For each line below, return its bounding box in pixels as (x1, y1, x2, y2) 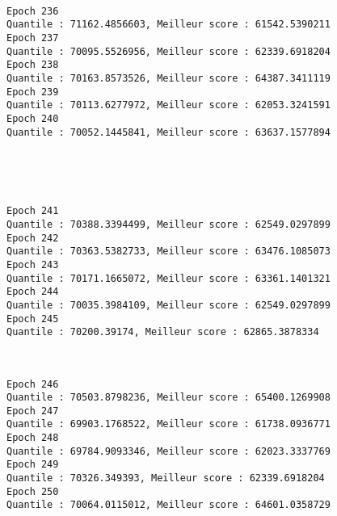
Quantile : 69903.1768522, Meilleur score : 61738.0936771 (6, 418, 331, 430)
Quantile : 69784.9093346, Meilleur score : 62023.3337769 (6, 445, 331, 457)
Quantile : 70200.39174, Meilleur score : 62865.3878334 (6, 326, 319, 338)
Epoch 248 (6, 432, 59, 444)
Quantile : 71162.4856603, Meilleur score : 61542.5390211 (6, 19, 331, 31)
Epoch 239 (6, 86, 59, 98)
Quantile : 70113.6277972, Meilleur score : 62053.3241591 (6, 99, 331, 111)
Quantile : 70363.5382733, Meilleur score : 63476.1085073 (6, 245, 331, 258)
